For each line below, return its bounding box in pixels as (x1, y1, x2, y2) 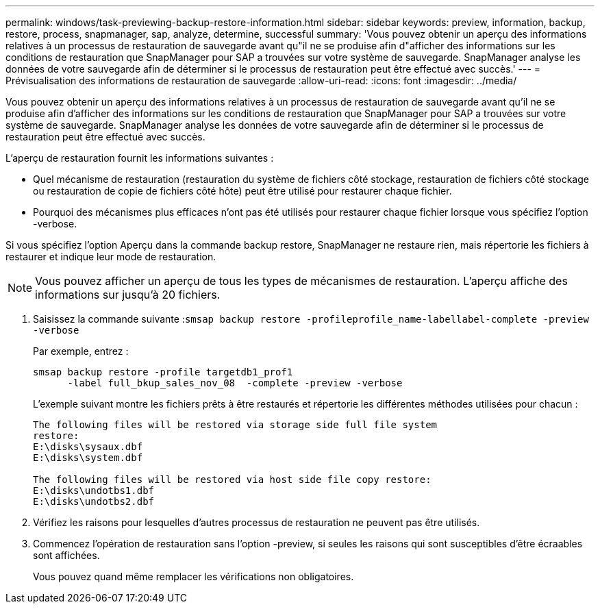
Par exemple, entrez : (33, 345, 129, 357)
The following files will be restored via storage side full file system (33, 419, 438, 430)
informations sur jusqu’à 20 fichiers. (35, 288, 221, 301)
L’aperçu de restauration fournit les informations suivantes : (5, 152, 274, 164)
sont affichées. (33, 549, 100, 561)
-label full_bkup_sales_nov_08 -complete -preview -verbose (67, 377, 403, 388)
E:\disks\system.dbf (33, 452, 143, 463)
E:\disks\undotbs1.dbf (33, 485, 155, 496)
